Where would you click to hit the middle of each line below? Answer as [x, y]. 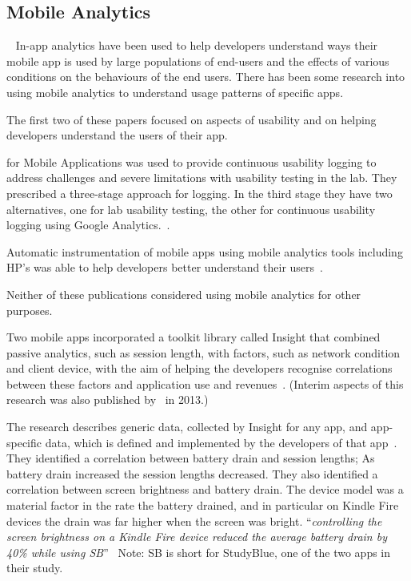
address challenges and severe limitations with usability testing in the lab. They [202, 178]
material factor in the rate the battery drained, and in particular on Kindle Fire [203, 505]
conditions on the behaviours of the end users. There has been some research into [206, 77]
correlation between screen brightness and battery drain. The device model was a [205, 489]
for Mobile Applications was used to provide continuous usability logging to [192, 161]
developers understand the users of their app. [117, 135]
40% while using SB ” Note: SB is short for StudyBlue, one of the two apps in [199, 552]
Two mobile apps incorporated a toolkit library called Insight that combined [194, 337]
